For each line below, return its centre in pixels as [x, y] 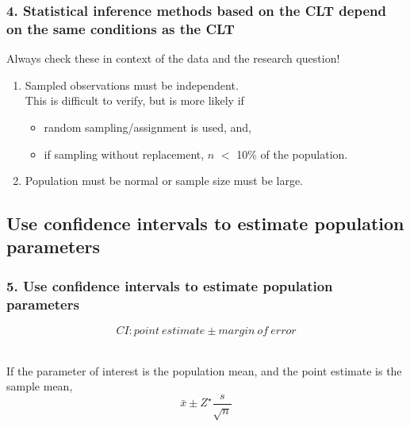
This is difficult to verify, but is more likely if [134, 100]
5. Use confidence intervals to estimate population [170, 285]
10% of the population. [292, 154]
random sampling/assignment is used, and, [148, 127]
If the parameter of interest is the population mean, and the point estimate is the [204, 370]
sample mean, [40, 386]
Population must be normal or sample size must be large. [164, 181]
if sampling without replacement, [124, 154]
